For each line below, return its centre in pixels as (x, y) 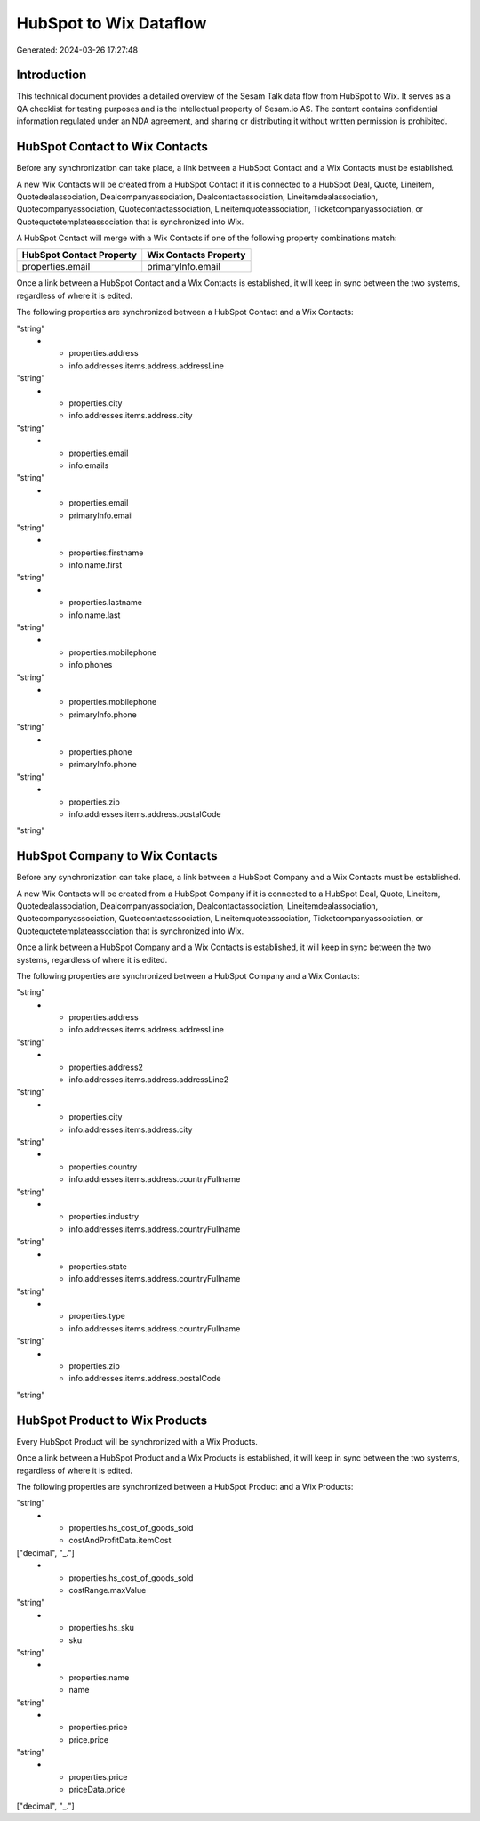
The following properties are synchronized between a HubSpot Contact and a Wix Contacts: (185, 312)
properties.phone (100, 751)
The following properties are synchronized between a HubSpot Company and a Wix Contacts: (188, 975)
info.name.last (95, 615)
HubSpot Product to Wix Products (112, 1420)
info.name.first (96, 565)
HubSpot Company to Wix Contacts (117, 856)
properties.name (99, 1677)
